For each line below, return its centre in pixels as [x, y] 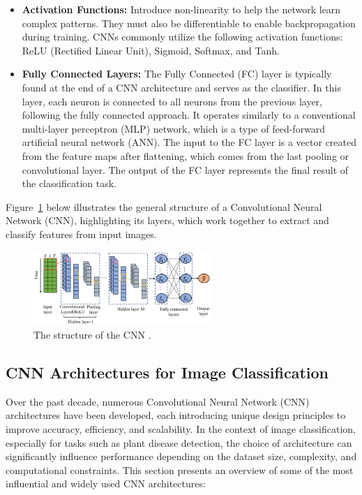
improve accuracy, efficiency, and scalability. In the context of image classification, [181, 428]
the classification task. [69, 183]
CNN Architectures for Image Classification [167, 372]
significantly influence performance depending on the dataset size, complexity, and [181, 456]
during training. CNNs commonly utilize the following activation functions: [182, 37]
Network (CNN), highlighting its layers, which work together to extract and [167, 220]
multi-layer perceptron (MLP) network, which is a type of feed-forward [174, 128]
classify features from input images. [81, 234]
